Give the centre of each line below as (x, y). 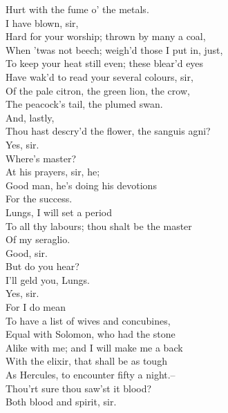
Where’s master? (41, 158)
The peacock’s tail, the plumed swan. (84, 104)
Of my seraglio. (38, 239)
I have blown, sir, (42, 22)
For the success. (39, 199)
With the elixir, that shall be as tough (86, 361)
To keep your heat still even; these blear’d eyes (105, 63)
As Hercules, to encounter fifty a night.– (91, 375)
